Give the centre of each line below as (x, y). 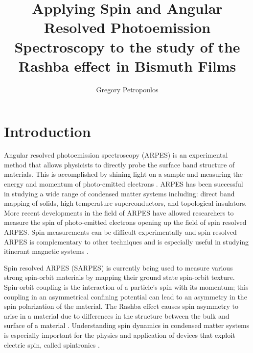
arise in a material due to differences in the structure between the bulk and (117, 315)
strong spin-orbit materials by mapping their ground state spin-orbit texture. (119, 277)
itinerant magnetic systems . (46, 251)
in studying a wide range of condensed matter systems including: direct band (119, 193)
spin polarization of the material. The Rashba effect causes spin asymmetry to (121, 306)
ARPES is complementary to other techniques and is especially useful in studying (126, 241)
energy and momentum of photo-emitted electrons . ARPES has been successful (124, 184)
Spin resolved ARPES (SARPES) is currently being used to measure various (118, 267)
